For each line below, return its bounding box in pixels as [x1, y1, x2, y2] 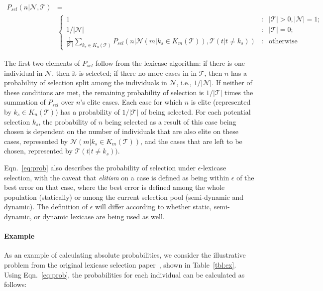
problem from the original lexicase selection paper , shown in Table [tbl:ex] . [4, 259, 236, 270]
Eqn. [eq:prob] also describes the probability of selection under [4, 162, 196, 172]
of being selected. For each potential [140, 107, 251, 117]
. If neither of [212, 77, 252, 88]
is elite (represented [191, 97, 251, 107]
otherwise [269, 37, 298, 45]
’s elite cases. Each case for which [80, 97, 182, 107]
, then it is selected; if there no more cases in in [52, 67, 197, 78]
